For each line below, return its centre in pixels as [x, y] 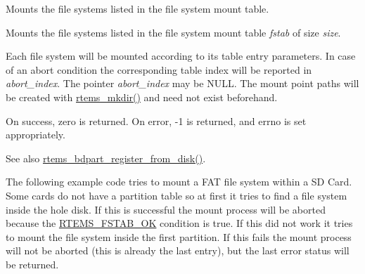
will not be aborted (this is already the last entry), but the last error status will [178, 250]
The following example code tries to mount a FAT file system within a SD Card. [179, 182]
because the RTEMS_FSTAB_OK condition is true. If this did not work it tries [179, 223]
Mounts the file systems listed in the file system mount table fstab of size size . [173, 32]
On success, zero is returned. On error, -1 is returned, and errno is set [156, 120]
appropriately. [36, 135]
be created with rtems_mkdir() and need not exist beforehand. [142, 97]
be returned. [32, 264]
